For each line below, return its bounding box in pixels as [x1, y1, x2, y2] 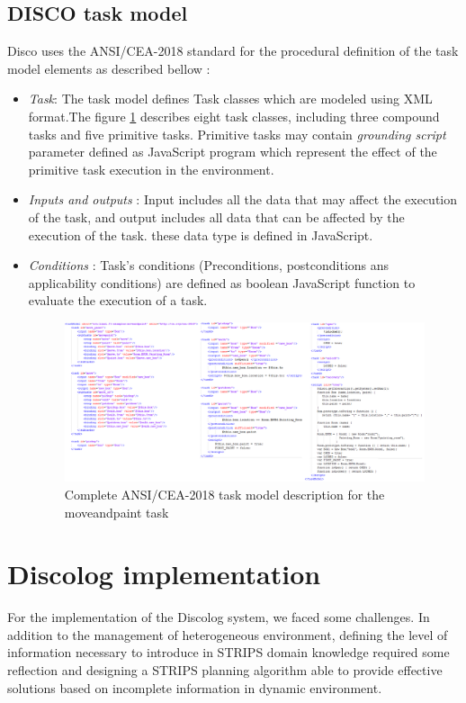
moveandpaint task [64, 502, 169, 521]
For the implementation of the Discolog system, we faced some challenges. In [7, 608, 430, 626]
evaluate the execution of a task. [28, 291, 208, 310]
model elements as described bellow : [7, 59, 211, 77]
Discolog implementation [7, 555, 321, 592]
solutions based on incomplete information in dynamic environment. [7, 678, 382, 697]
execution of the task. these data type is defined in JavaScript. [28, 225, 373, 244]
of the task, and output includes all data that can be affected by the [28, 207, 405, 226]
